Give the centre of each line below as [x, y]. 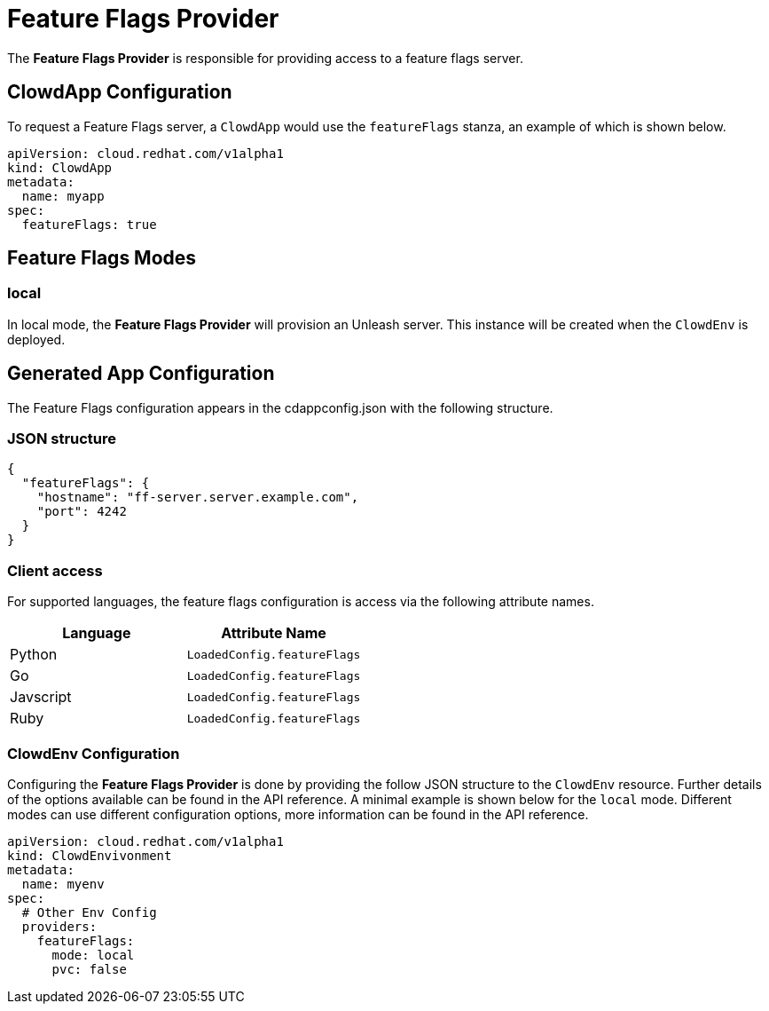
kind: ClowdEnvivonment [90, 855]
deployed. [36, 339]
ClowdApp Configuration [120, 92]
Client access [55, 570]
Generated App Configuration [141, 374]
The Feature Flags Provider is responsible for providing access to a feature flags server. [265, 58]
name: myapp [63, 196]
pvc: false [89, 969]
